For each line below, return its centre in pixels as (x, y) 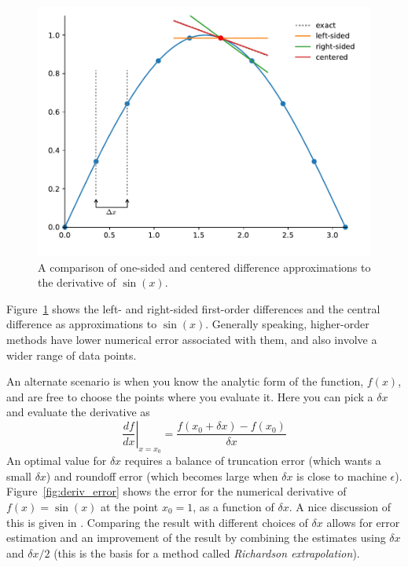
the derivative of (77, 282)
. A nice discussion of (340, 506)
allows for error (363, 522)
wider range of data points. (72, 355)
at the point (130, 506)
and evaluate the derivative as (78, 412)
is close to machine (342, 476)
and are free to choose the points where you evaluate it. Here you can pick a (190, 396)
